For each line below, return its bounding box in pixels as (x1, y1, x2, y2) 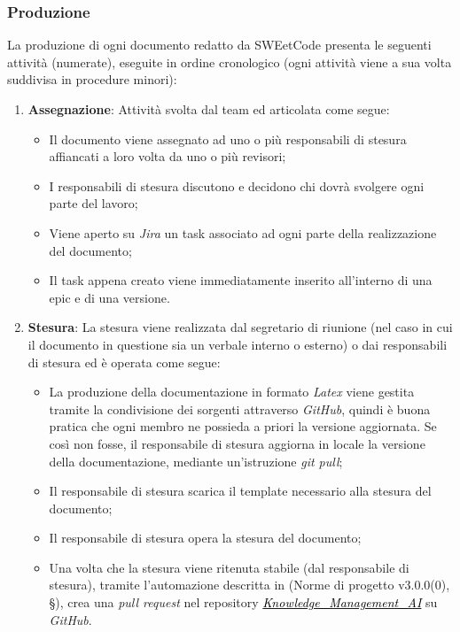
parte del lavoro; (49, 194, 138, 212)
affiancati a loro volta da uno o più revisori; (49, 147, 286, 166)
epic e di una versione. (49, 288, 170, 306)
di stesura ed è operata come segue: (27, 352, 221, 371)
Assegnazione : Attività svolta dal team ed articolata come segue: (27, 100, 390, 118)
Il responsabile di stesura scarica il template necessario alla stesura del (49, 482, 432, 500)
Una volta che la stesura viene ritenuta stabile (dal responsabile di (49, 558, 409, 576)
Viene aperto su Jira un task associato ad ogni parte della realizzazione (49, 223, 437, 242)
